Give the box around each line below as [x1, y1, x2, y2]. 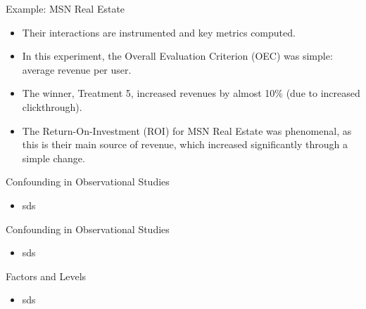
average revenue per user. [22, 62, 132, 77]
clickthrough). [22, 99, 82, 114]
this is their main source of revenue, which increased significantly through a [22, 137, 348, 152]
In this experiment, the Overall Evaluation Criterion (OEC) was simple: [22, 48, 333, 63]
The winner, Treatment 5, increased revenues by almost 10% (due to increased [22, 86, 360, 100]
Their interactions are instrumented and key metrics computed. [22, 25, 296, 39]
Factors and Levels [6, 268, 87, 283]
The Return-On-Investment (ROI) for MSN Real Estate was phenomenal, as [22, 123, 352, 138]
